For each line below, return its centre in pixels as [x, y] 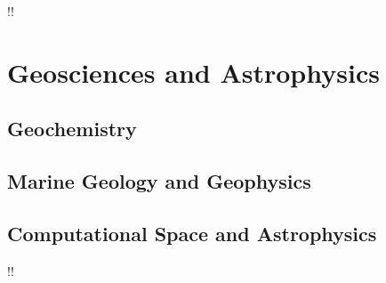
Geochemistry [72, 129]
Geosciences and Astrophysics [193, 72]
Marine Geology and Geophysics [159, 181]
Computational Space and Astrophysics [192, 233]
